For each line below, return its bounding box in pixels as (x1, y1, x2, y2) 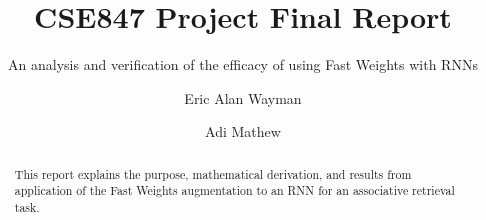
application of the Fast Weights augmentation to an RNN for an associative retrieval (14, 182, 455, 199)
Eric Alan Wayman (184, 87, 302, 108)
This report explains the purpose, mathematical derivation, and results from (14, 165, 412, 182)
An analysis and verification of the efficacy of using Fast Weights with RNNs (8, 54, 478, 75)
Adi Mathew (205, 121, 281, 142)
